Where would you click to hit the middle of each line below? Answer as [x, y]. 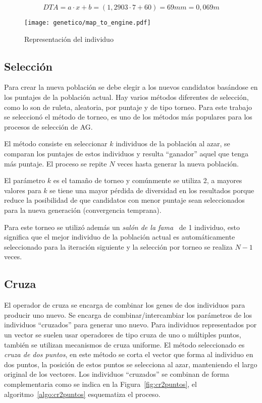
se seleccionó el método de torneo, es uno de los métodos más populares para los [128, 117]
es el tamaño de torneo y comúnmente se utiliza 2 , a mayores [148, 180]
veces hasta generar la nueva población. [178, 163]
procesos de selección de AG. [48, 126]
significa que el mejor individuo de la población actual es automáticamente [120, 237]
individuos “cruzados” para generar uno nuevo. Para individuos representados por [130, 325]
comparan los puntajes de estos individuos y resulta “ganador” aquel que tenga [126, 154]
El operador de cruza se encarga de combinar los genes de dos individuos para [125, 305]
